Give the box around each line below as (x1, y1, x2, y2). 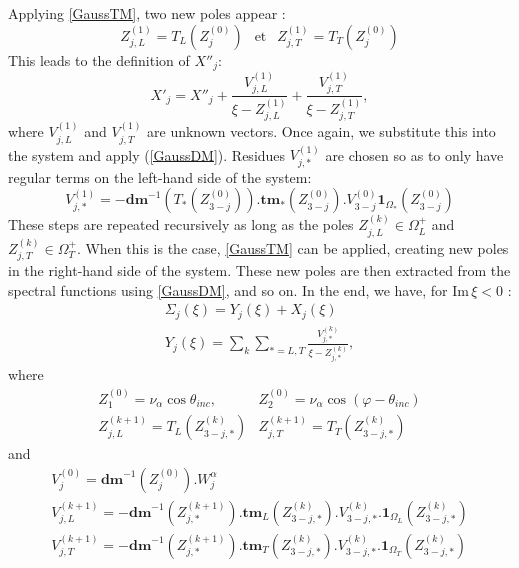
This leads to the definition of (8, 49, 190, 70)
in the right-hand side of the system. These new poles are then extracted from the (8, 259, 511, 280)
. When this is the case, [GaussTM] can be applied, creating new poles (76, 237, 509, 258)
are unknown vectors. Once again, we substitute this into (147, 121, 496, 142)
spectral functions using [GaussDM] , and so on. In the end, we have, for (8, 279, 448, 300)
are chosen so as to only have (325, 144, 504, 165)
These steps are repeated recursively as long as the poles (8, 214, 354, 235)
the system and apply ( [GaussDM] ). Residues (8, 144, 286, 165)
